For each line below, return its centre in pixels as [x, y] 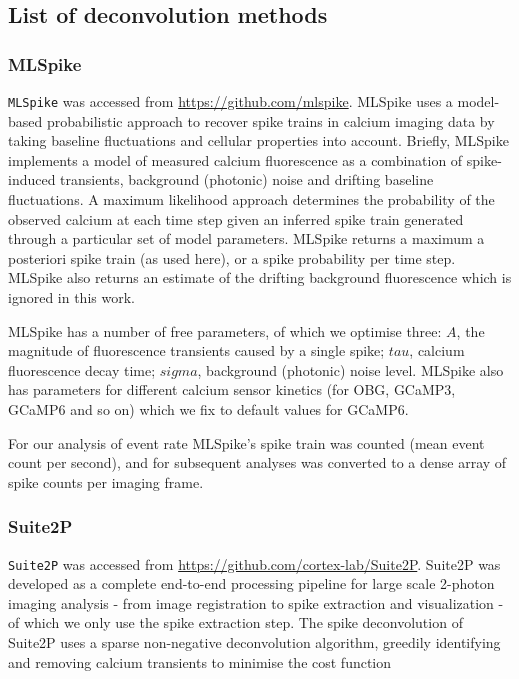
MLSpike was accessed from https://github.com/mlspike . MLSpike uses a [230, 101]
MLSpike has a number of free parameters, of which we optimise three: [225, 330]
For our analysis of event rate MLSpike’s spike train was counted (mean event [246, 442]
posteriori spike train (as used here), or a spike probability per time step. [232, 257]
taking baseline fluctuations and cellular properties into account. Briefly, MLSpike [258, 140]
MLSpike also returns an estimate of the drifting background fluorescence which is [260, 277]
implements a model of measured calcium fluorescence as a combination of [235, 159]
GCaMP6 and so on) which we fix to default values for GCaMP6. [208, 408]
